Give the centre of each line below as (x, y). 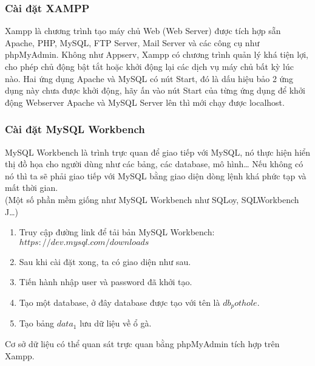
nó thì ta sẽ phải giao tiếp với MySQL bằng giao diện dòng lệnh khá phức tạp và (156, 175)
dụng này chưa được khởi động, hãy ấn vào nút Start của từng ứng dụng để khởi (155, 90)
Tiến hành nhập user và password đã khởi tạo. (106, 282)
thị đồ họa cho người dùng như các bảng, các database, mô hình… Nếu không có (154, 164)
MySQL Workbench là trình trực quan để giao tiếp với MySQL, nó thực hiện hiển (158, 152)
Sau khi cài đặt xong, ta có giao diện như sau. (105, 261)
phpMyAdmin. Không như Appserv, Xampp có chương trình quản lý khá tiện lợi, (157, 54)
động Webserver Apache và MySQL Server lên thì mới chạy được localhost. (145, 102)
